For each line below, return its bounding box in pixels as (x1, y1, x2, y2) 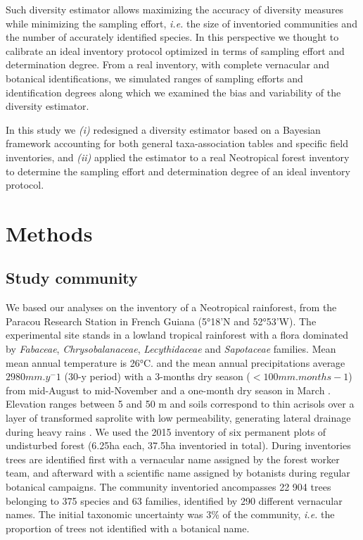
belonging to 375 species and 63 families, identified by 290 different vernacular (6, 493, 343, 508)
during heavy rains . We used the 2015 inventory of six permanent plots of (6, 424, 326, 439)
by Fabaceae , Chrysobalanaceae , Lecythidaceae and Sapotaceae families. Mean (6, 341, 336, 356)
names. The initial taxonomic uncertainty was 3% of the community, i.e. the (6, 507, 335, 522)
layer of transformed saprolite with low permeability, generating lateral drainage (6, 410, 351, 425)
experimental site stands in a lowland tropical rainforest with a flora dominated (6, 327, 349, 342)
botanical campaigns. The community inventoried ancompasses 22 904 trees (6, 479, 331, 494)
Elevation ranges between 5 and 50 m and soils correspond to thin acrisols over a (6, 396, 355, 411)
